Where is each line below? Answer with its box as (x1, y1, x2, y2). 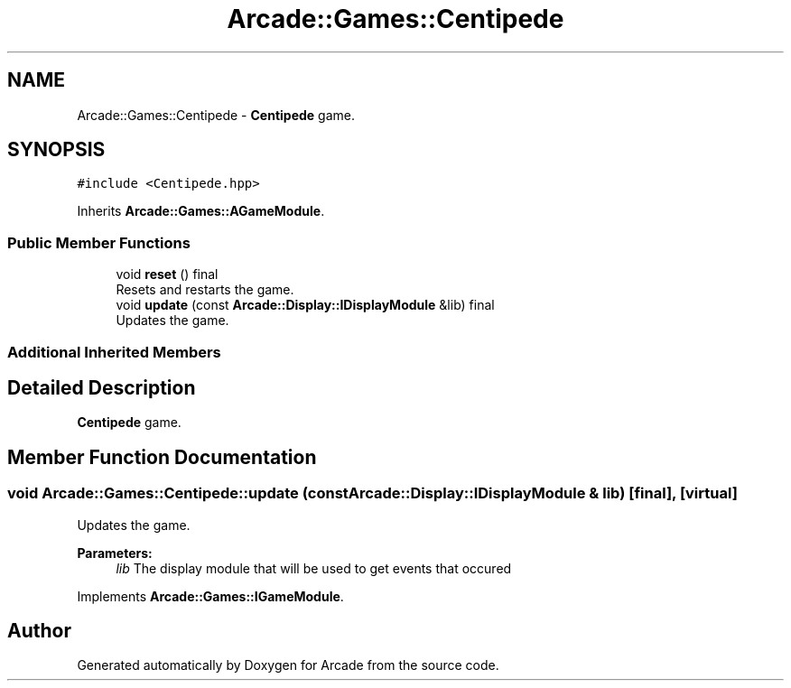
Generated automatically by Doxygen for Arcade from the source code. (77, 657, 499, 674)
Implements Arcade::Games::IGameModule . (77, 588, 344, 604)
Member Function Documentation (7, 445, 317, 469)
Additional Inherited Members (7, 342, 221, 361)
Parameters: (77, 544, 153, 561)
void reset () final (116, 266, 219, 283)
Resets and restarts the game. (116, 282, 294, 298)
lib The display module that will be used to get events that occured (116, 560, 512, 576)
